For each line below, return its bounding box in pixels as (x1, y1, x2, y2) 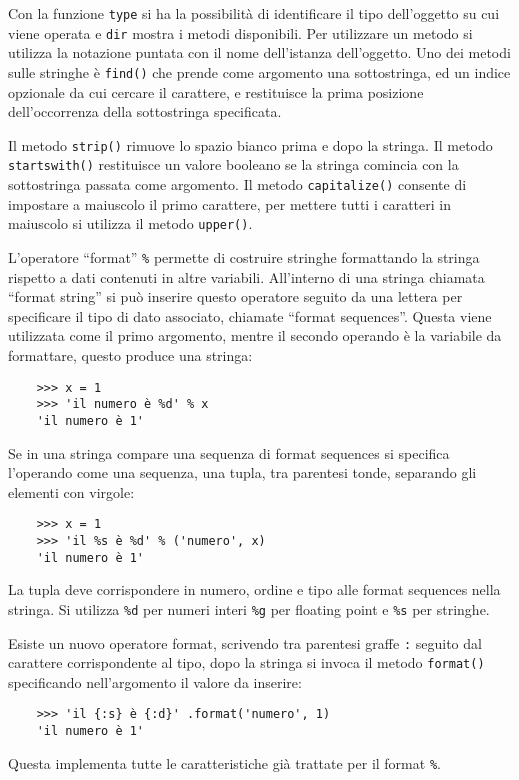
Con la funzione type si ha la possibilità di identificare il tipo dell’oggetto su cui (8, 3, 500, 23)
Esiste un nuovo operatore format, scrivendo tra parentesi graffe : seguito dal (8, 632, 482, 653)
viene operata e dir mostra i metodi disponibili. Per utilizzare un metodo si (8, 22, 473, 43)
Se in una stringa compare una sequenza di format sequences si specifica (8, 442, 450, 463)
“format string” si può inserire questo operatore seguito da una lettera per (8, 286, 463, 307)
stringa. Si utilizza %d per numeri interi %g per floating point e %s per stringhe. (8, 598, 490, 619)
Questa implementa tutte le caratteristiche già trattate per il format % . (8, 752, 441, 773)
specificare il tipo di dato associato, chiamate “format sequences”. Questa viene (8, 305, 492, 326)
